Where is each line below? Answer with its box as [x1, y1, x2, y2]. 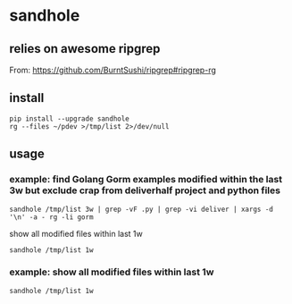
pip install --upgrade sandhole [9, 114, 129, 123]
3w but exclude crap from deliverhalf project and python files [9, 184, 281, 197]
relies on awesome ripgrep [9, 41, 161, 56]
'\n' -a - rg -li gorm [9, 212, 94, 222]
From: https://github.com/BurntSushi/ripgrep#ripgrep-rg [9, 64, 217, 75]
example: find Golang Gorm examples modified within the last [9, 173, 283, 186]
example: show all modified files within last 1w [9, 266, 214, 278]
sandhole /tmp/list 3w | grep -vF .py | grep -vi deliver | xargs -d [9, 205, 274, 214]
